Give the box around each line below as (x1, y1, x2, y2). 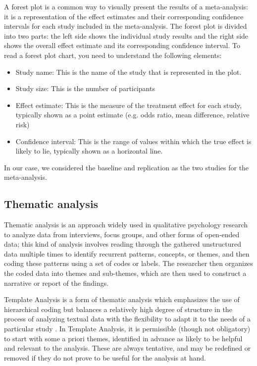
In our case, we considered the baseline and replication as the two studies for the (4, 162, 249, 172)
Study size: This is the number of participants (15, 83, 155, 94)
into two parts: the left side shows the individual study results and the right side (4, 30, 249, 41)
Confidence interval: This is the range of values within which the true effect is (15, 136, 252, 146)
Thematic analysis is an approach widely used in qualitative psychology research (4, 219, 248, 230)
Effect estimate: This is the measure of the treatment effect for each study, (15, 100, 242, 110)
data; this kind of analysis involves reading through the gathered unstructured (4, 239, 241, 249)
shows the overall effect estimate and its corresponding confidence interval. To (4, 40, 240, 51)
